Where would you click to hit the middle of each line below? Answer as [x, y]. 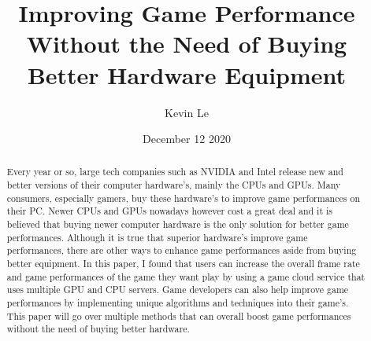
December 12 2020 [187, 139]
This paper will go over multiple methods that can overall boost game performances [179, 315]
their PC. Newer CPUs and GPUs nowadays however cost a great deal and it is [169, 211]
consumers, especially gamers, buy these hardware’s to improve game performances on [183, 198]
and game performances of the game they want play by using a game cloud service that [186, 276]
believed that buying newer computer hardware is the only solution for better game [178, 224]
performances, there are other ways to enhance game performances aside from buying [182, 250]
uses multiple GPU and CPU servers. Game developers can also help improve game [178, 290]
